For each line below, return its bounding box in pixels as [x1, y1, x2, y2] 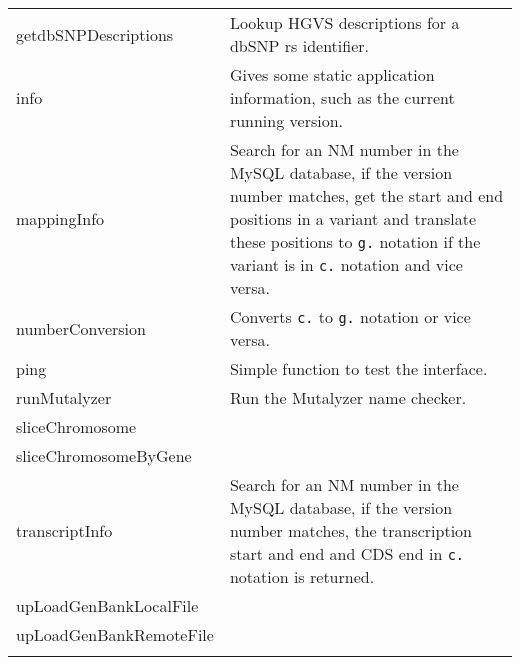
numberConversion [16, 316, 146, 340]
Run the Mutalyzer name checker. [229, 386, 467, 409]
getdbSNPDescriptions [16, 22, 174, 46]
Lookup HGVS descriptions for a [229, 11, 460, 34]
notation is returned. [229, 565, 375, 588]
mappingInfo [16, 207, 105, 230]
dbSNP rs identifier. [229, 34, 370, 57]
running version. [229, 109, 344, 132]
